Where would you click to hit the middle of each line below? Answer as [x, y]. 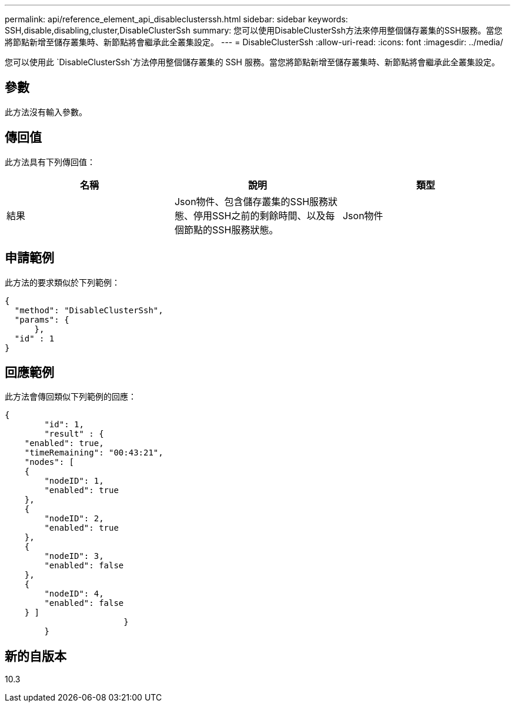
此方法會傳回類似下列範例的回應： [71, 397]
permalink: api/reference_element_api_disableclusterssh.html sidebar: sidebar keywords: [176, 19]
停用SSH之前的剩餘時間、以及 [259, 215]
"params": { [42, 319]
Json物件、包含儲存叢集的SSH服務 [251, 201]
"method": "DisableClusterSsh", [89, 310]
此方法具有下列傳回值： [50, 162]
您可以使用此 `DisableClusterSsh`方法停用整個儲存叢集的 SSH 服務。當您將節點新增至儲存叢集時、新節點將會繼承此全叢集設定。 [252, 62]
